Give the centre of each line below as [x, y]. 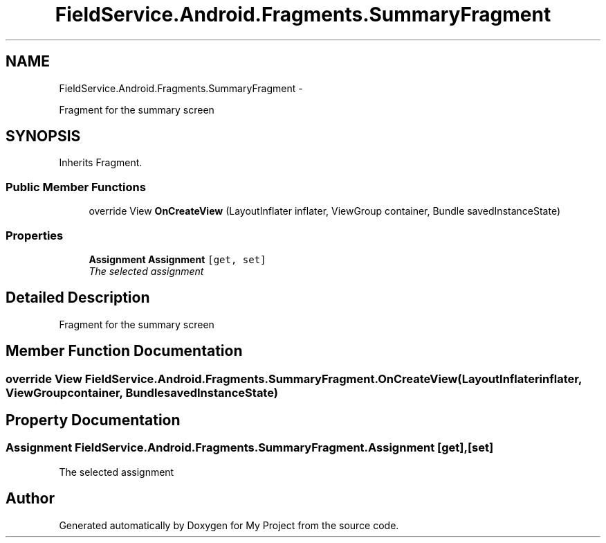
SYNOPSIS [43, 136]
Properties [35, 235]
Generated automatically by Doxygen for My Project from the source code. [229, 525]
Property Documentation [93, 420]
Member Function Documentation [124, 351]
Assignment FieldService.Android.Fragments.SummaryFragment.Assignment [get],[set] [250, 448]
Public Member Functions [76, 187]
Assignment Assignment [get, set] [177, 259]
